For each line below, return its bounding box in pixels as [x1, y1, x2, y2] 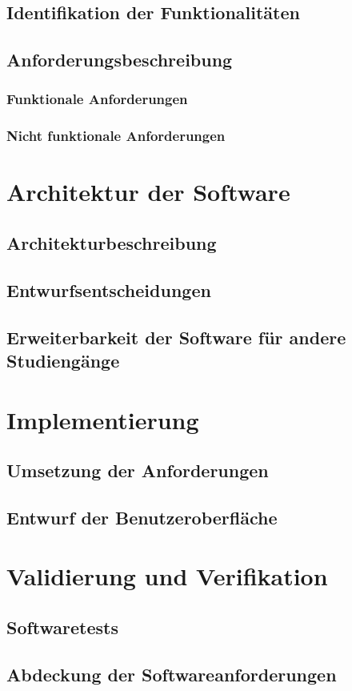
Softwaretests [6, 615, 119, 640]
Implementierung [6, 403, 199, 436]
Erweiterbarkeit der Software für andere [6, 324, 346, 349]
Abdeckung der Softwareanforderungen [6, 661, 337, 686]
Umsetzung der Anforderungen [6, 458, 269, 483]
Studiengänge [6, 348, 120, 372]
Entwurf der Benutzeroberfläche [6, 504, 278, 529]
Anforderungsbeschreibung [6, 47, 233, 72]
